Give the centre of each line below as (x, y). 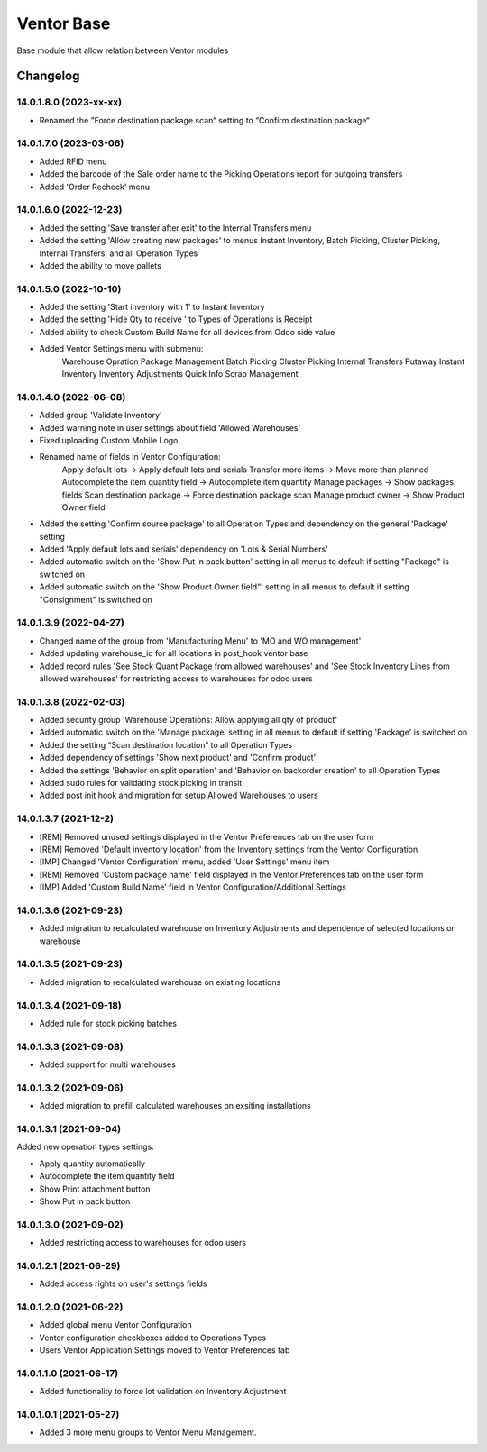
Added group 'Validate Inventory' (101, 416)
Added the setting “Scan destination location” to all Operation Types (166, 744)
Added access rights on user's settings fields (123, 1283)
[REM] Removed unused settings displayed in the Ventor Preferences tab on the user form (207, 836)
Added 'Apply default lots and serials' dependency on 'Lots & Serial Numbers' (184, 549)
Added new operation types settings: (86, 1147)
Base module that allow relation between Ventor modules (123, 50)
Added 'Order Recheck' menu (95, 187)
